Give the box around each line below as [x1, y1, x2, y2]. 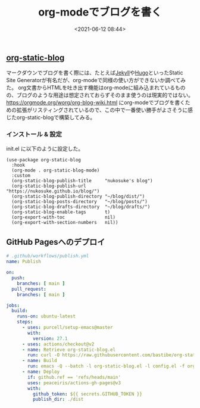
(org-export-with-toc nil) [11, 214, 116, 220]
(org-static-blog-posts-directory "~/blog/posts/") [11, 198, 148, 204]
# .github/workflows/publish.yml [6, 253, 89, 259]
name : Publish [6, 258, 42, 265]
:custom [11, 172, 31, 179]
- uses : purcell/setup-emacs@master [21, 325, 113, 331]
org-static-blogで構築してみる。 [16, 114, 96, 121]
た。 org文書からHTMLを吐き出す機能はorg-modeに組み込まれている [6, 84, 176, 91]
